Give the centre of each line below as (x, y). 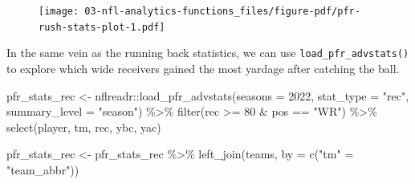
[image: (59, 11)
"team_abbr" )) (43, 169)
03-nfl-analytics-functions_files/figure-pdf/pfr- (222, 11)
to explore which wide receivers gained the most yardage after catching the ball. (203, 68)
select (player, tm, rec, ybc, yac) (84, 127)
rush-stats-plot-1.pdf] (102, 27)
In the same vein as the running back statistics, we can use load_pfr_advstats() (208, 53)
